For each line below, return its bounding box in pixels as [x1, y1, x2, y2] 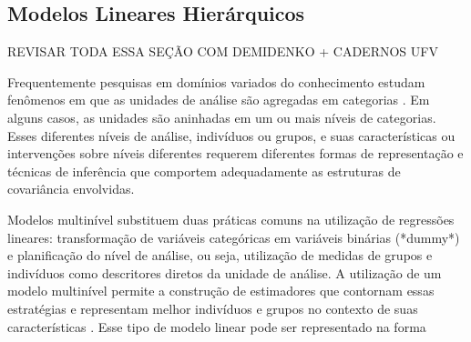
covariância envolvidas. [7, 179, 135, 198]
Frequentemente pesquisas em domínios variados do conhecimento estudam [7, 72, 425, 91]
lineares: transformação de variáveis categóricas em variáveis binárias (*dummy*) [7, 227, 460, 246]
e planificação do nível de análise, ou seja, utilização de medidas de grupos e [7, 246, 433, 265]
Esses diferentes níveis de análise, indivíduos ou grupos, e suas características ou [7, 126, 456, 145]
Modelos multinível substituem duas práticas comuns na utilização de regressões [7, 209, 455, 228]
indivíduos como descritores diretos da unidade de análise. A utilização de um [7, 263, 442, 282]
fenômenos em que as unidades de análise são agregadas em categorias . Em [7, 90, 430, 109]
